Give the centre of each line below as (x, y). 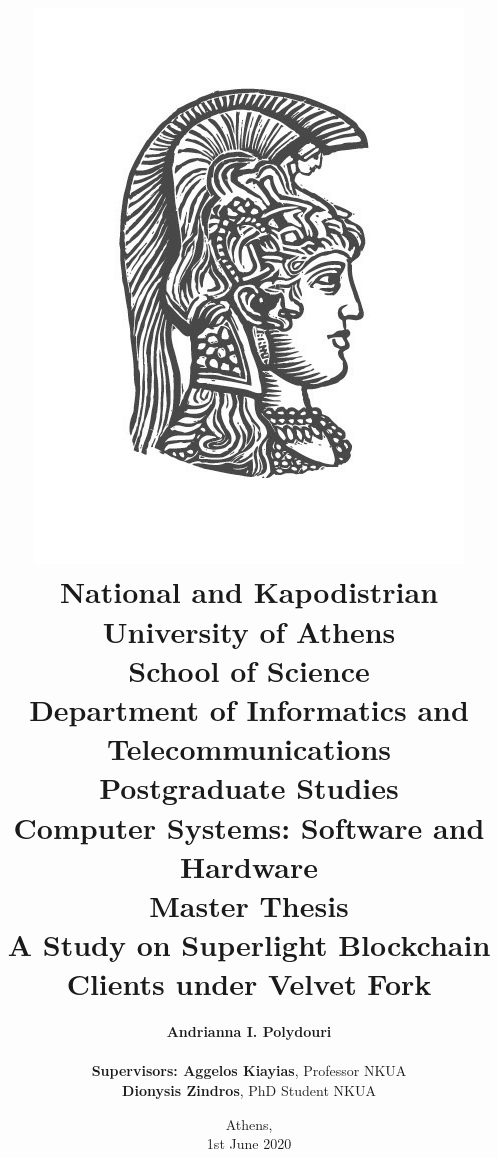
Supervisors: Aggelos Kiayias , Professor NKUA (249, 1070)
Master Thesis (249, 904)
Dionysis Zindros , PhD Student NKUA (249, 1089)
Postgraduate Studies (249, 787)
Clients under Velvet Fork (249, 983)
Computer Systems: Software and (249, 826)
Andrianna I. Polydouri (249, 1031)
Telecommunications (249, 748)
